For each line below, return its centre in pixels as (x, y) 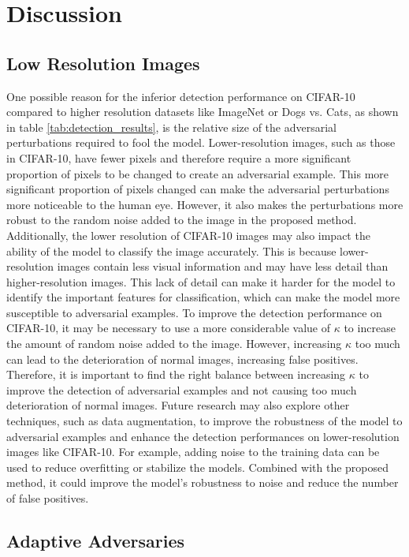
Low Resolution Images (103, 63)
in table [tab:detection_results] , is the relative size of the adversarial (171, 127)
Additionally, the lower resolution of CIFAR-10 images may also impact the (188, 235)
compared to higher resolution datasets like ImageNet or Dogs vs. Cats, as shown (203, 112)
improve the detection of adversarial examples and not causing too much (182, 389)
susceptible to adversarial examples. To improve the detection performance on (194, 312)
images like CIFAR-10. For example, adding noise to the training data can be (193, 452)
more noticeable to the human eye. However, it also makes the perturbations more (205, 204)
